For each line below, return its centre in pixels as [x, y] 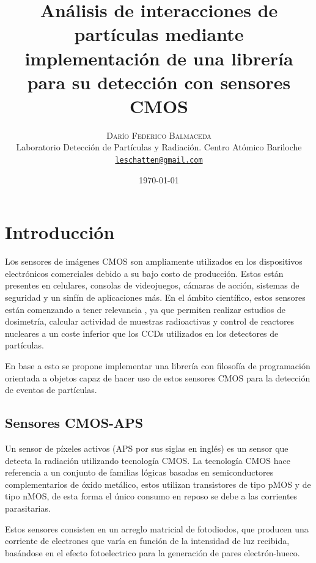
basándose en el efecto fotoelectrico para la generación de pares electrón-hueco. [152, 552]
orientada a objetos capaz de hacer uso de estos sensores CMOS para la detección [158, 377]
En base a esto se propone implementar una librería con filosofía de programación [158, 366]
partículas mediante [159, 34]
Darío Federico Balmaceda [159, 135]
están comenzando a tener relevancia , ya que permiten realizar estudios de [145, 309]
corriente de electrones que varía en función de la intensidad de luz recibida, [147, 541]
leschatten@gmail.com [159, 160]
